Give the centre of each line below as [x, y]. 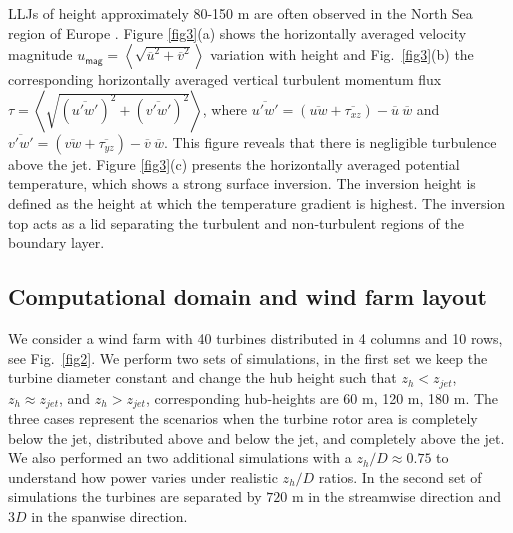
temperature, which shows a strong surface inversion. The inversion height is [242, 183]
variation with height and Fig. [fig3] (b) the [342, 54]
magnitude [40, 54]
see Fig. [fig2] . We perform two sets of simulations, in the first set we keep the [248, 357]
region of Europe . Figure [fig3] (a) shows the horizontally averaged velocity [237, 32]
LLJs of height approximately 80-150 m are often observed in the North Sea [240, 13]
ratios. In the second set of [400, 476]
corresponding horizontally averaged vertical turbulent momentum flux [225, 79]
